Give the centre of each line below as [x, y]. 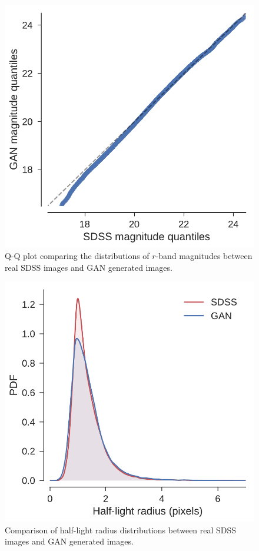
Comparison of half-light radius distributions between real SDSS [121, 530]
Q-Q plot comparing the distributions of [77, 256]
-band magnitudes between [204, 256]
